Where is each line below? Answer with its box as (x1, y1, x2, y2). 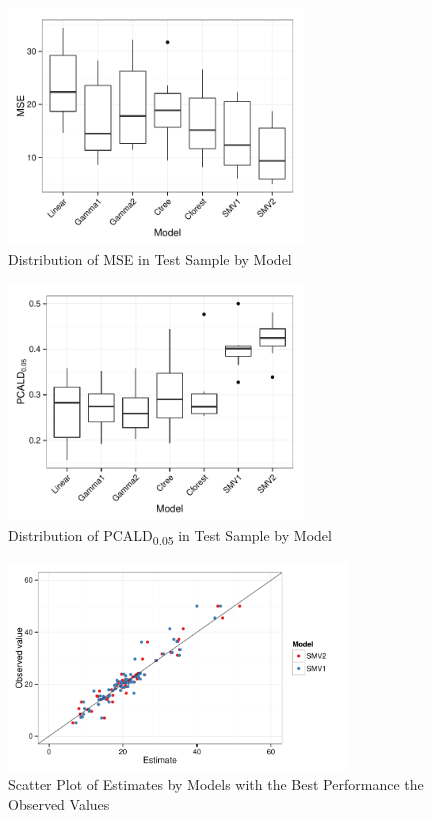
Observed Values (8, 793, 110, 814)
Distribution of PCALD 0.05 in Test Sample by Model (8, 524, 332, 548)
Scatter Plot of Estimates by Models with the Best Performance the (8, 774, 424, 795)
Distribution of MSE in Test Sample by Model (8, 249, 292, 270)
